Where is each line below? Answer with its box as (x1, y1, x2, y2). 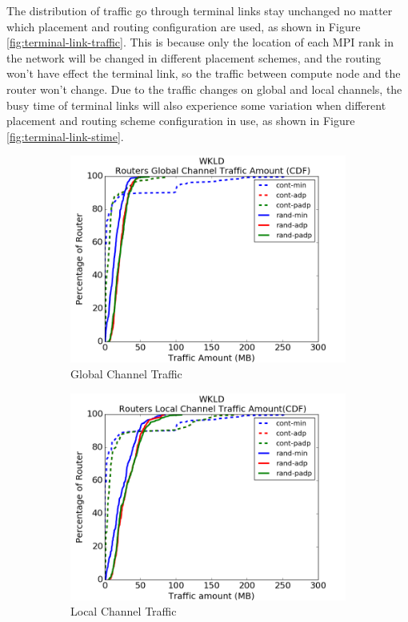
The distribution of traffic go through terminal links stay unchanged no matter (6, 2, 393, 18)
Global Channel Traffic (70, 365, 182, 382)
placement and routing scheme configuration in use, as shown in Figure (6, 112, 355, 129)
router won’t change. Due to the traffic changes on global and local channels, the (6, 80, 402, 97)
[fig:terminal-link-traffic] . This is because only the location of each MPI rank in (6, 34, 394, 50)
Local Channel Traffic (70, 603, 177, 620)
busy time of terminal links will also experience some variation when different (6, 96, 386, 113)
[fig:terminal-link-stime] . (6, 127, 124, 144)
